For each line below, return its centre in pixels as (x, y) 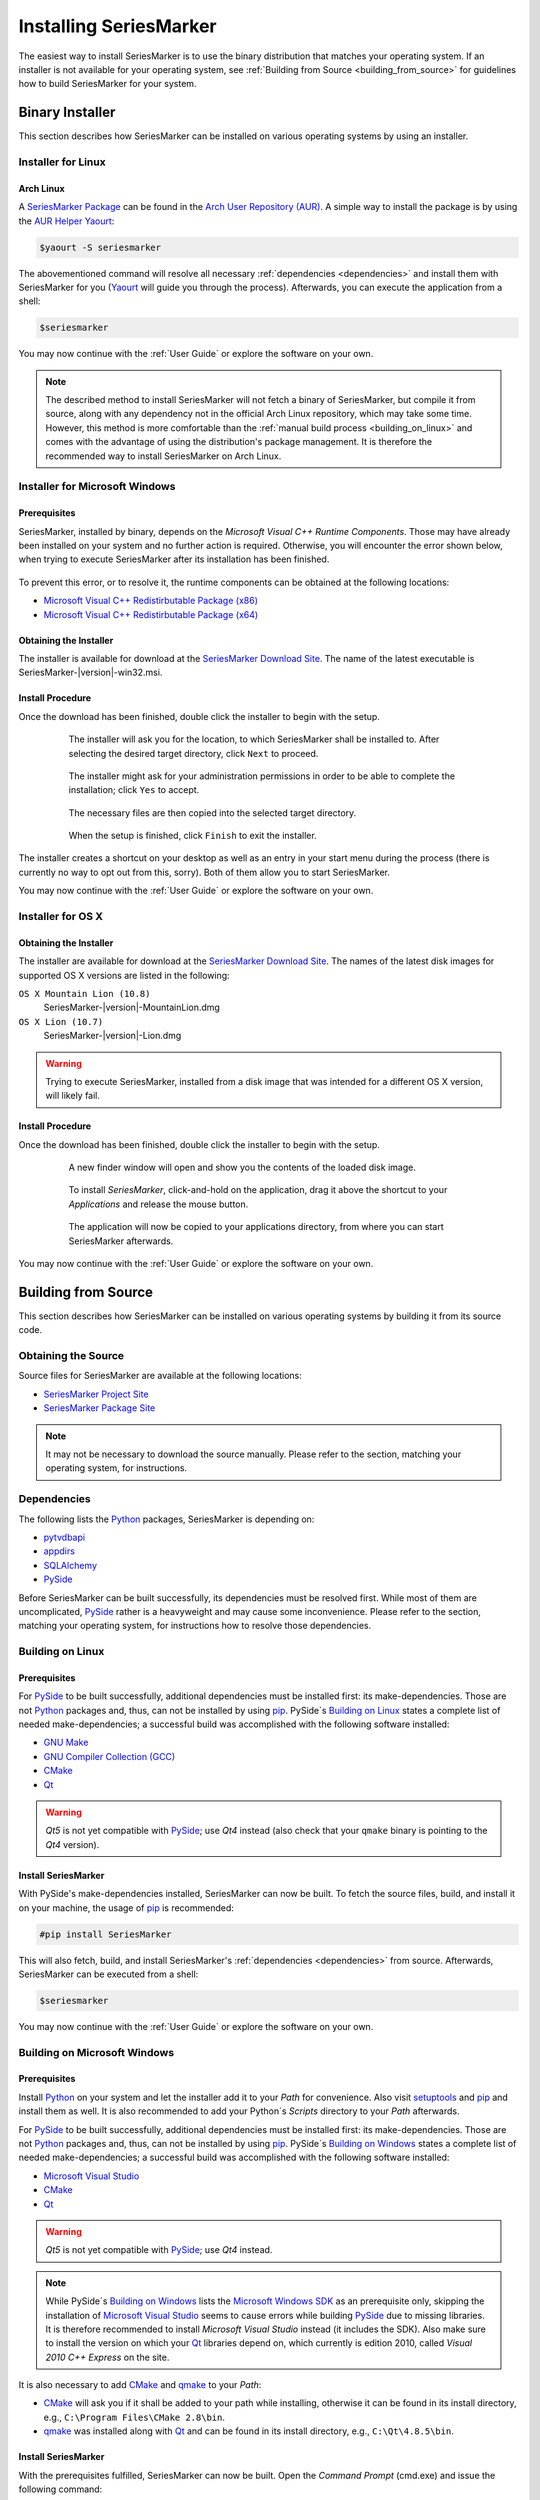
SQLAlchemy (70, 1565)
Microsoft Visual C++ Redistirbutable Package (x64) (151, 614)
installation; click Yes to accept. (134, 790)
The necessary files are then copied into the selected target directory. (212, 812)
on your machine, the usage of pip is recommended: (126, 1907)
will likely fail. (72, 1096)
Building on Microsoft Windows (96, 2052)
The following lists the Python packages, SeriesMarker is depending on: (166, 1519)
